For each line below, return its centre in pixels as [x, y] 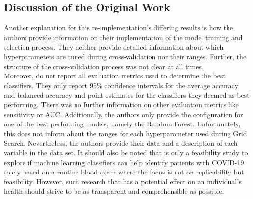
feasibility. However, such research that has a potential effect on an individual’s [123, 181]
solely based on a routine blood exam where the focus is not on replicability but [124, 172]
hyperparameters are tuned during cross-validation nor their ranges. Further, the [125, 56]
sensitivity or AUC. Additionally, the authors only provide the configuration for [124, 114]
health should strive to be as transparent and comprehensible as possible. [114, 191]
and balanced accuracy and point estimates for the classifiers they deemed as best [127, 95]
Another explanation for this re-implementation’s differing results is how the [119, 28]
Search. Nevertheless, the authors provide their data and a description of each [121, 143]
